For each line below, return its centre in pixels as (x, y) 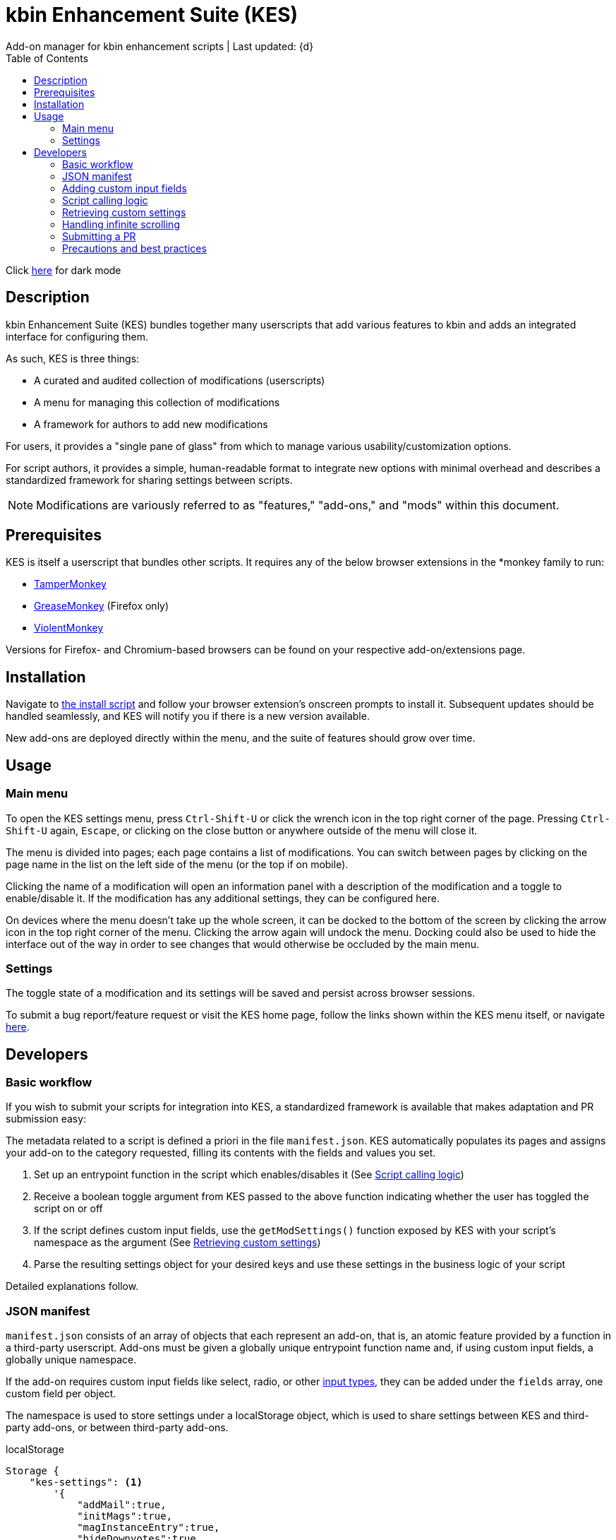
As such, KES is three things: (73, 358)
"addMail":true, (122, 1505)
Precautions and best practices (134, 248)
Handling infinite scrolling (121, 224)
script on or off (68, 1209)
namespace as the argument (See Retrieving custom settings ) (177, 1243)
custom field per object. (61, 1394)
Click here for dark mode (64, 270)
